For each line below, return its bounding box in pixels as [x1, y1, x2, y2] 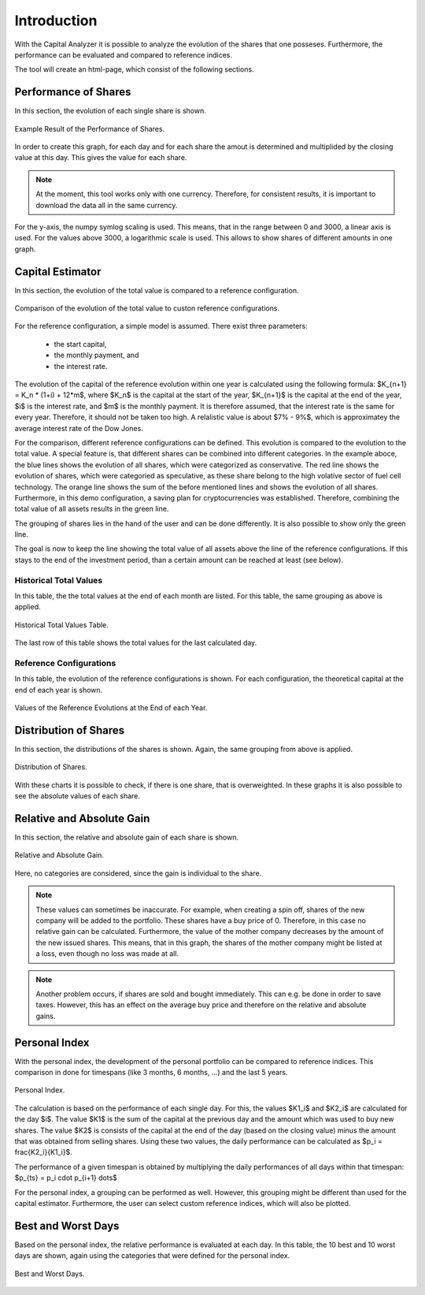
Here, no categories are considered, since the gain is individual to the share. [14, 868, 262, 878]
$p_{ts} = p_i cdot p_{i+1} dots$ [14, 1173, 118, 1182]
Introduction [14, 12, 98, 29]
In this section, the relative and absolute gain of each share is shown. [14, 832, 239, 843]
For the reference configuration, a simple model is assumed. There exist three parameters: [14, 322, 309, 331]
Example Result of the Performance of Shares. [14, 124, 165, 133]
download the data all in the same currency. [35, 200, 178, 210]
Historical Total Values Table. [14, 620, 109, 630]
